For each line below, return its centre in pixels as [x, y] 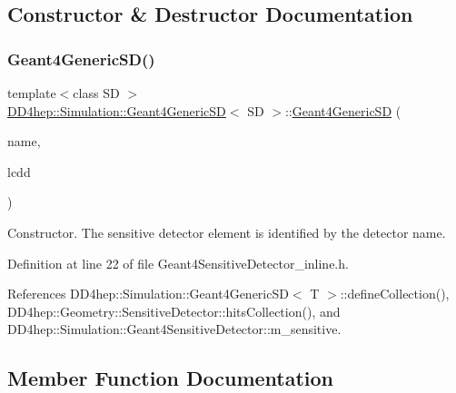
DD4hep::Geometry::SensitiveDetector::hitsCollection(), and [174, 311]
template [32, 93]
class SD [96, 93]
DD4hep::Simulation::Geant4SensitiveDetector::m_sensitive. [174, 329]
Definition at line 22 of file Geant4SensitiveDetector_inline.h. [178, 263]
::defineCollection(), [395, 294]
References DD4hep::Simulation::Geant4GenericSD [148, 294]
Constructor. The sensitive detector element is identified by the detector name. [227, 232]
